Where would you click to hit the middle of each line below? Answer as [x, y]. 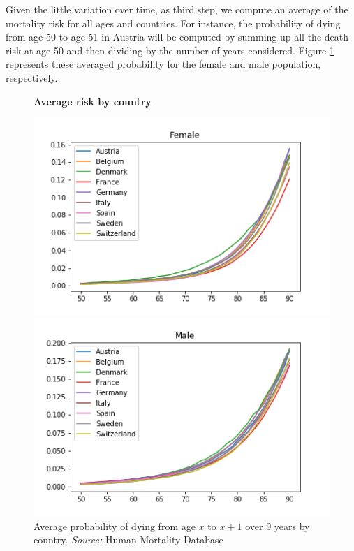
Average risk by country [93, 101]
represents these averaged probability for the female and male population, [163, 64]
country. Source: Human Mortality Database [128, 539]
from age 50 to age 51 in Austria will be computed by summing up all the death [177, 37]
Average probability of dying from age [115, 526]
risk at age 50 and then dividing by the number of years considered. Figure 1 [170, 50]
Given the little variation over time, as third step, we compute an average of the [177, 9]
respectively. [32, 77]
